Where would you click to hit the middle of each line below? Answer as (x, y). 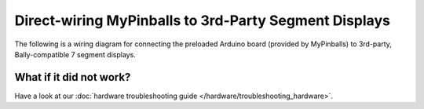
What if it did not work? (73, 77)
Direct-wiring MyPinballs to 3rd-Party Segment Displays (202, 20)
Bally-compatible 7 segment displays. (75, 54)
